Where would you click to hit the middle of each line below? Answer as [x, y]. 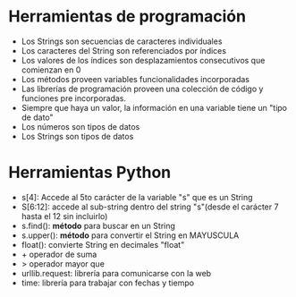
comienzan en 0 [51, 70]
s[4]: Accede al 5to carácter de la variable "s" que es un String [137, 197]
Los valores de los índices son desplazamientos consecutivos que [143, 60]
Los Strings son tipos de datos [77, 136]
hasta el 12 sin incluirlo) [64, 216]
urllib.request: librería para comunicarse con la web [116, 273]
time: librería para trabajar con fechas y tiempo [107, 283]
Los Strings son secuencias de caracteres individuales [122, 41]
